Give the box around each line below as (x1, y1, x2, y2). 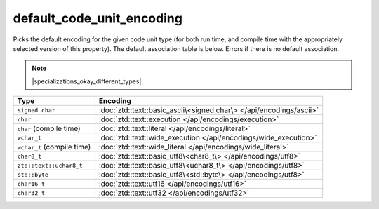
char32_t (17, 189, 46, 196)
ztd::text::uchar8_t (17, 161, 84, 169)
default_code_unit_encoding (13, 11, 182, 26)
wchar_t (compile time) (17, 142, 91, 152)
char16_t (17, 180, 46, 187)
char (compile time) (17, 123, 81, 133)
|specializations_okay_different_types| (32, 77, 142, 86)
